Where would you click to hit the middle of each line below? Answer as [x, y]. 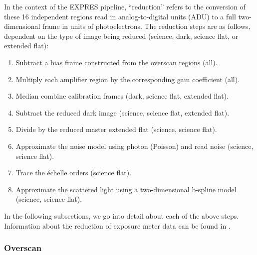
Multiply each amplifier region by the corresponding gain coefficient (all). [128, 79]
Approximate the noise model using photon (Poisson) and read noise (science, [134, 146]
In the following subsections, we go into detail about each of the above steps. [122, 215]
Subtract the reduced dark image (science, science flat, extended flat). [123, 112]
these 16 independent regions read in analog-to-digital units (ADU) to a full [120, 16]
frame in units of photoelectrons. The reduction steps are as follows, [146, 26]
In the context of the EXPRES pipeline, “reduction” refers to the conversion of [125, 6]
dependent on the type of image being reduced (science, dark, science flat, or [121, 36]
